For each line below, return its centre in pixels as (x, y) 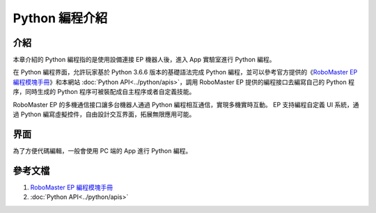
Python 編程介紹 (60, 18)
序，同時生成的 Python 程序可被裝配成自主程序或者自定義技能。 (104, 92)
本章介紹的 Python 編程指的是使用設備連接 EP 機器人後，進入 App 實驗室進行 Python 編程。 (144, 60)
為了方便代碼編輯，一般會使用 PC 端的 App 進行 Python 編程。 (102, 150)
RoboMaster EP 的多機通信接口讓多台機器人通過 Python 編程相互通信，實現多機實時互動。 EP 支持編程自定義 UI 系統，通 (186, 104)
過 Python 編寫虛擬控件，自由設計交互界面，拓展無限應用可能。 (104, 114)
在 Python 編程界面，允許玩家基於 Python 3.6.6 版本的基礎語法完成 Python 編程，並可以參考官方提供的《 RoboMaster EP (185, 72)
